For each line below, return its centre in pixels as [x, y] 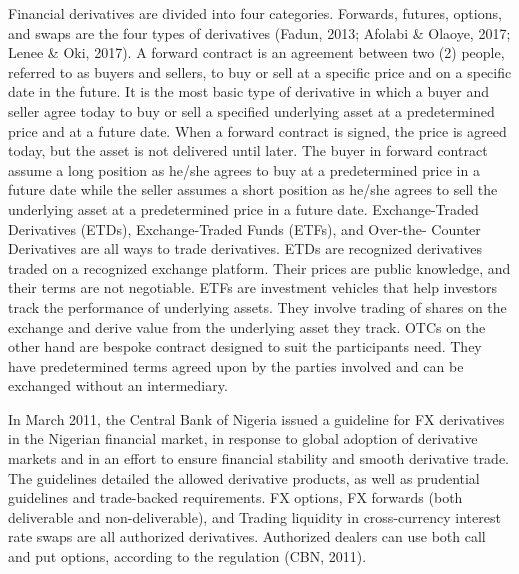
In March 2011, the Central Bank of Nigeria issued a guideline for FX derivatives [256, 418]
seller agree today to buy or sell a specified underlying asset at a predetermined [251, 110]
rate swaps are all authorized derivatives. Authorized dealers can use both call [247, 536]
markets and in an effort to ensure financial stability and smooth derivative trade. [259, 458]
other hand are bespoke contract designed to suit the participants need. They [245, 346]
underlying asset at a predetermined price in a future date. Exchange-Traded [243, 208]
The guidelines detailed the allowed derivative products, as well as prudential [244, 477]
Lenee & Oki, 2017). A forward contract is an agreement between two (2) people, [256, 52]
